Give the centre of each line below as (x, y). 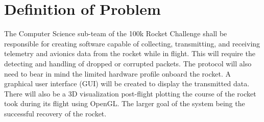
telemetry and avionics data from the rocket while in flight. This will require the (130, 53)
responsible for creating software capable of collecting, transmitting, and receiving (132, 43)
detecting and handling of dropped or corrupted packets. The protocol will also (128, 63)
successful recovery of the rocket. (55, 113)
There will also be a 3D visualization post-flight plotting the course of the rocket (130, 93)
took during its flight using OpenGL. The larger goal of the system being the (125, 103)
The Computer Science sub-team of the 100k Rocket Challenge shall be (116, 33)
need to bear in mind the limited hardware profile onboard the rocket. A (117, 73)
